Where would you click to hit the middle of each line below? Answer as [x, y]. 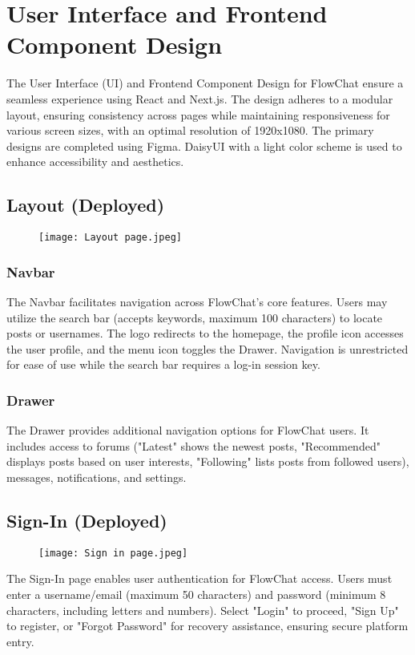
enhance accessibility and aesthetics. [95, 162]
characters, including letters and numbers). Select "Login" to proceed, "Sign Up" [203, 610]
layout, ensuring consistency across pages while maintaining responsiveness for [198, 114]
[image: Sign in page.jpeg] [113, 553]
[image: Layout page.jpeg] [110, 238]
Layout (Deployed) [86, 205]
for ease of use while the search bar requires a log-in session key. [163, 364]
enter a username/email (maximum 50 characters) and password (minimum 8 [196, 594]
